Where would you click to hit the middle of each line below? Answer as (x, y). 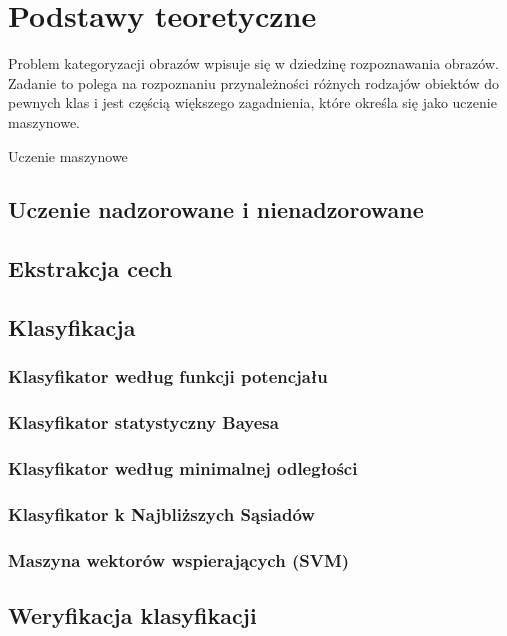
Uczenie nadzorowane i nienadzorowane (216, 209)
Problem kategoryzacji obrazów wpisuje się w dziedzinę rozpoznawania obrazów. (253, 63)
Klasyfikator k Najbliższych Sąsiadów (161, 513)
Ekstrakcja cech (90, 268)
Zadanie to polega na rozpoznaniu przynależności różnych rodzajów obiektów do (254, 82)
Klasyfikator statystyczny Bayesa (143, 422)
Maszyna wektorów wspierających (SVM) (179, 559)
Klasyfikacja (72, 327)
